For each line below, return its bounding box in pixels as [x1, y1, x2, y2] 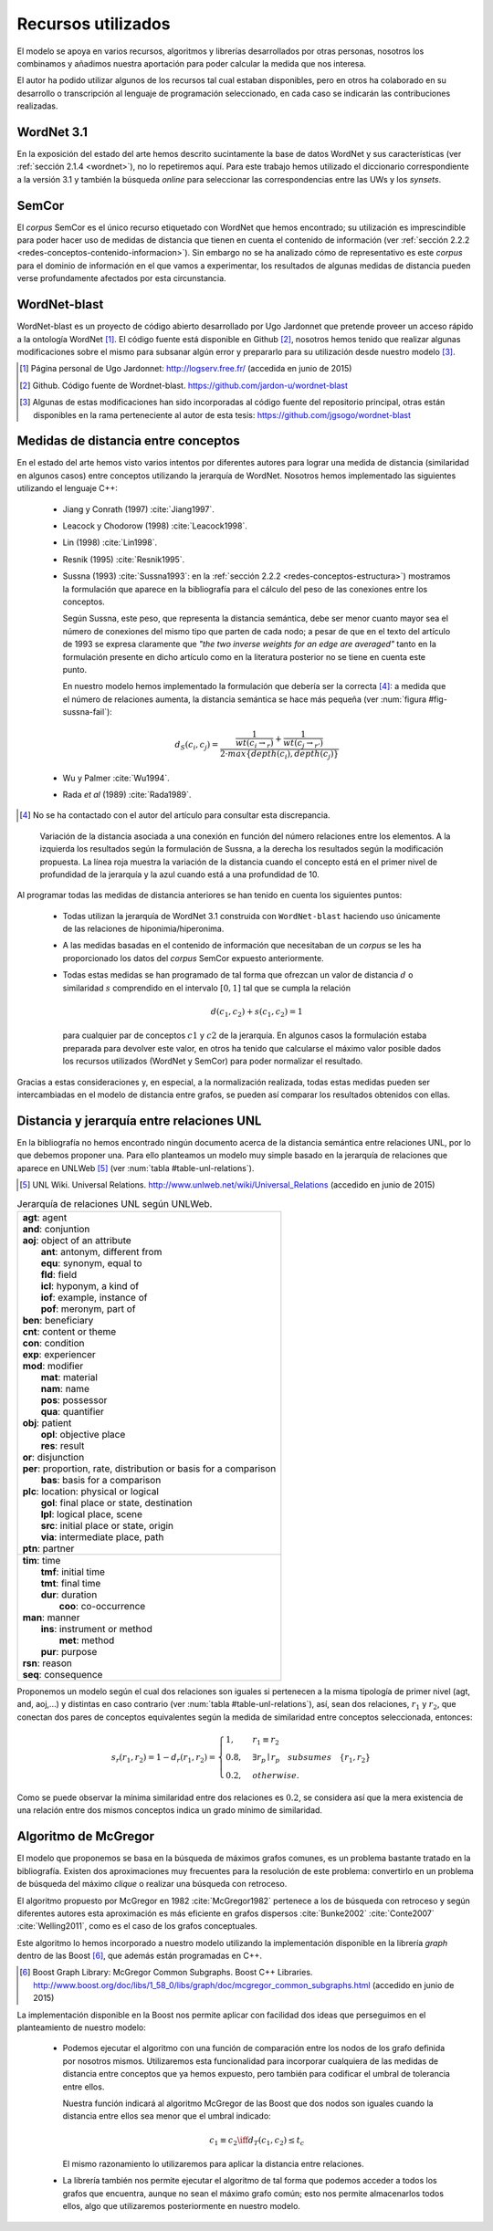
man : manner [22, 1611, 80, 1624]
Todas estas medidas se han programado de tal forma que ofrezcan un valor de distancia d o [62, 969, 414, 980]
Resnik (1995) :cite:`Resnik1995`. [62, 553, 185, 565]
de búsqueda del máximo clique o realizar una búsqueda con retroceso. [16, 1879, 288, 1890]
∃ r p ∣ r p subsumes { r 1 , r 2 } [252, 1753, 372, 1765]
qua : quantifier [40, 1405, 105, 1418]
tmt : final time [40, 1576, 101, 1589]
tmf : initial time [40, 1566, 105, 1578]
